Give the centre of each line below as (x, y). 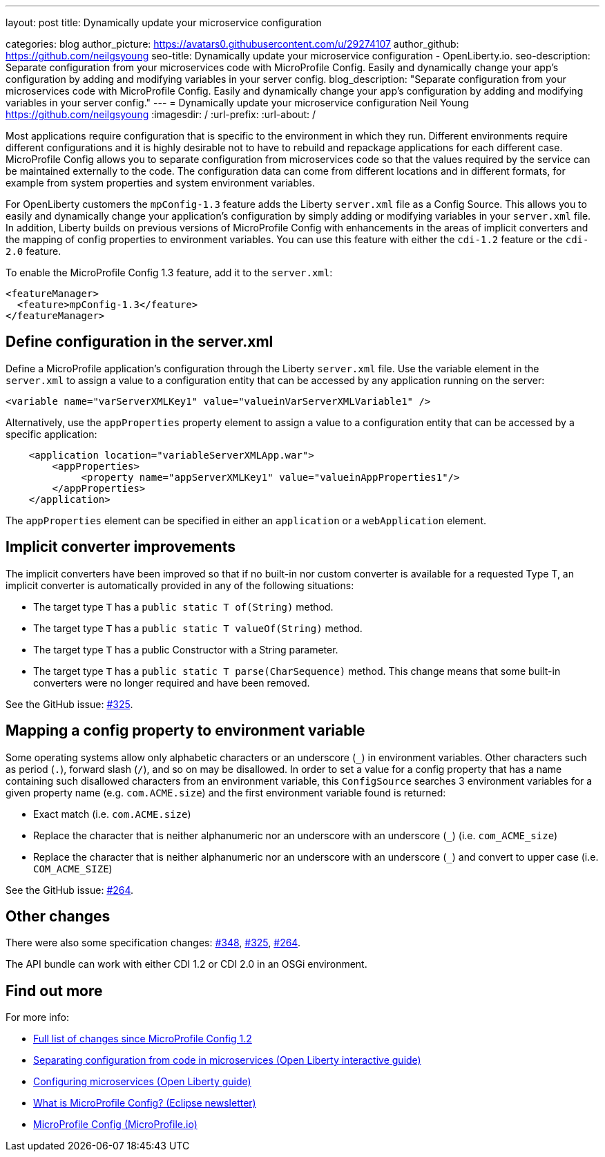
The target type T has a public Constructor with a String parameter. (186, 649)
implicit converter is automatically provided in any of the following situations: (180, 585)
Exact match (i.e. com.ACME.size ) (112, 814)
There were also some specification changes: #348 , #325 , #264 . (153, 943)
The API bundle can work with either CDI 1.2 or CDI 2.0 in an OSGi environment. (186, 964)
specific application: (51, 434)
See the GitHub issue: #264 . (70, 890)
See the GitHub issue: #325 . (69, 704)
